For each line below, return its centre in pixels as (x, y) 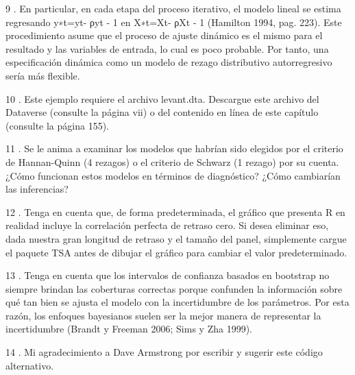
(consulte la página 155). (57, 125)
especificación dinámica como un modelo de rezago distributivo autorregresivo (169, 62)
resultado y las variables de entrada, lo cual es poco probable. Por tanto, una (167, 48)
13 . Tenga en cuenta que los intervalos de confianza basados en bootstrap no (168, 275)
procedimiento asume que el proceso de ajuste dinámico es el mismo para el (164, 35)
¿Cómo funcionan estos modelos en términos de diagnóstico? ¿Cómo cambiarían (173, 175)
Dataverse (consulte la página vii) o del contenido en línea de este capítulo (162, 112)
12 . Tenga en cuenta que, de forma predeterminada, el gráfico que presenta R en (175, 211)
